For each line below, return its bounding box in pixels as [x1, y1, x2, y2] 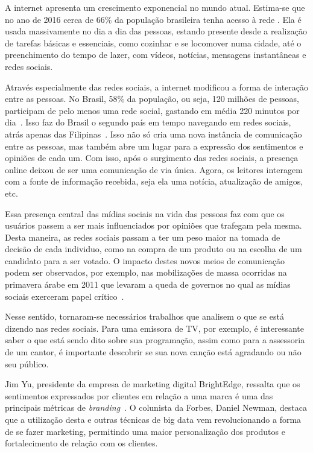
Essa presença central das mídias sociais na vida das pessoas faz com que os [5, 207, 285, 220]
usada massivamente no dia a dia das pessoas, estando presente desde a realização [5, 25, 307, 37]
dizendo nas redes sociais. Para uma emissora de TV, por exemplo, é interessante [5, 322, 304, 334]
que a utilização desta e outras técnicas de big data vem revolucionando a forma [5, 413, 302, 425]
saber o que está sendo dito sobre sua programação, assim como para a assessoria [5, 334, 305, 346]
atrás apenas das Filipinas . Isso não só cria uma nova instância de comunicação [5, 127, 302, 140]
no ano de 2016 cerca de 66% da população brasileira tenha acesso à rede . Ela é [5, 13, 302, 25]
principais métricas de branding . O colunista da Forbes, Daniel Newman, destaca [5, 401, 307, 414]
